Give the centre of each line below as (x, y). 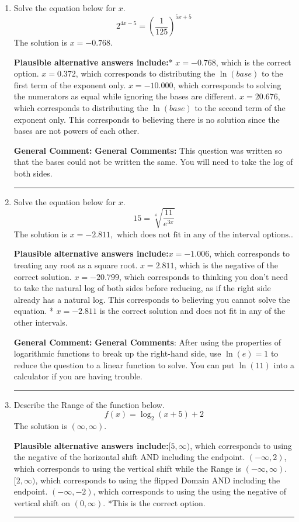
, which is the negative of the (226, 265)
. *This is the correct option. (154, 502)
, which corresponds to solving (227, 84)
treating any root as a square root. (76, 265)
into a (284, 364)
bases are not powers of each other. (77, 131)
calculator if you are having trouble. (78, 376)
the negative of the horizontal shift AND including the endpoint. (129, 457)
